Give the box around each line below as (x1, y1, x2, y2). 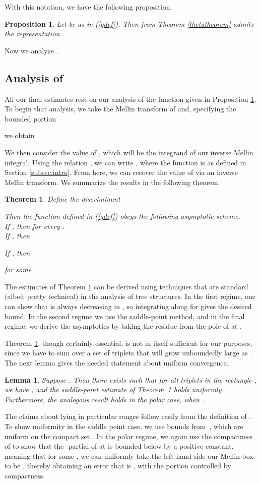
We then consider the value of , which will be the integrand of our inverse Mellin (5, 147, 253, 157)
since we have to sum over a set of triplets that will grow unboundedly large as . (5, 347, 252, 358)
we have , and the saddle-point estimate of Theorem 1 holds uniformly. (5, 384, 224, 395)
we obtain (5, 130, 35, 141)
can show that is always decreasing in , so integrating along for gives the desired (5, 301, 252, 312)
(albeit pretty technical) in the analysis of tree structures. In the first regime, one (5, 291, 255, 301)
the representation (5, 28, 60, 39)
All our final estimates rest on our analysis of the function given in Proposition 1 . (5, 93, 256, 104)
